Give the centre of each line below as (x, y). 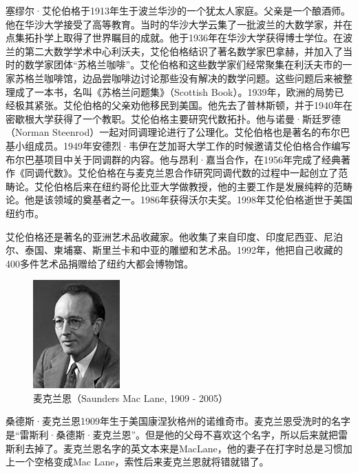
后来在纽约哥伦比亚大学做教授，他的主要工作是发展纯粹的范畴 (212, 186)
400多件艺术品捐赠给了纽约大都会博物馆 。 (99, 263)
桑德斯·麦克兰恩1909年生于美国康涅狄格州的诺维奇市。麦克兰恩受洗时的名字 (178, 421)
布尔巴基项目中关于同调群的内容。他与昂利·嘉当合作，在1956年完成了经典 (173, 159)
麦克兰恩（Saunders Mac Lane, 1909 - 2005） (131, 397)
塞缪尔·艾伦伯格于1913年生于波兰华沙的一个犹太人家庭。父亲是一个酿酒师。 (178, 10)
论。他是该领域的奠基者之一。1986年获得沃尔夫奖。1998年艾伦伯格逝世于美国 (179, 200)
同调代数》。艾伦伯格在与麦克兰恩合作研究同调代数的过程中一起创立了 (181, 173)
